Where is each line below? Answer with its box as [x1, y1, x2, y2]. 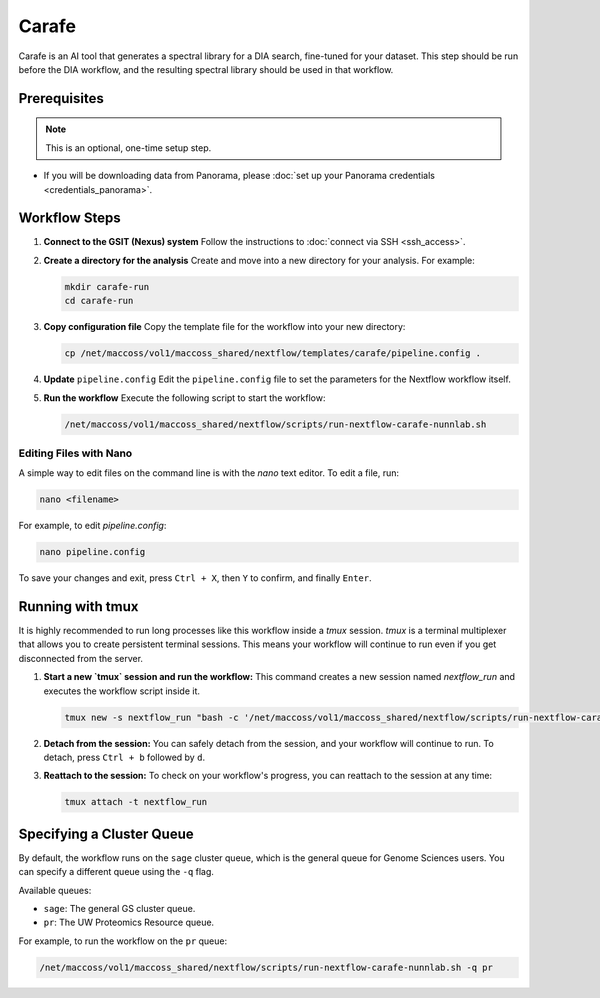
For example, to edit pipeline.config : [18, 520, 167, 532]
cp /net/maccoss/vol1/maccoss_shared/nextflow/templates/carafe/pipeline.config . [64, 348, 482, 359]
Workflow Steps [18, 210, 121, 227]
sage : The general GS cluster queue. [43, 903, 196, 915]
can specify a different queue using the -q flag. [18, 866, 215, 878]
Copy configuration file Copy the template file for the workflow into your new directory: [43, 321, 406, 333]
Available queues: [18, 884, 92, 896]
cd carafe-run [64, 295, 134, 307]
